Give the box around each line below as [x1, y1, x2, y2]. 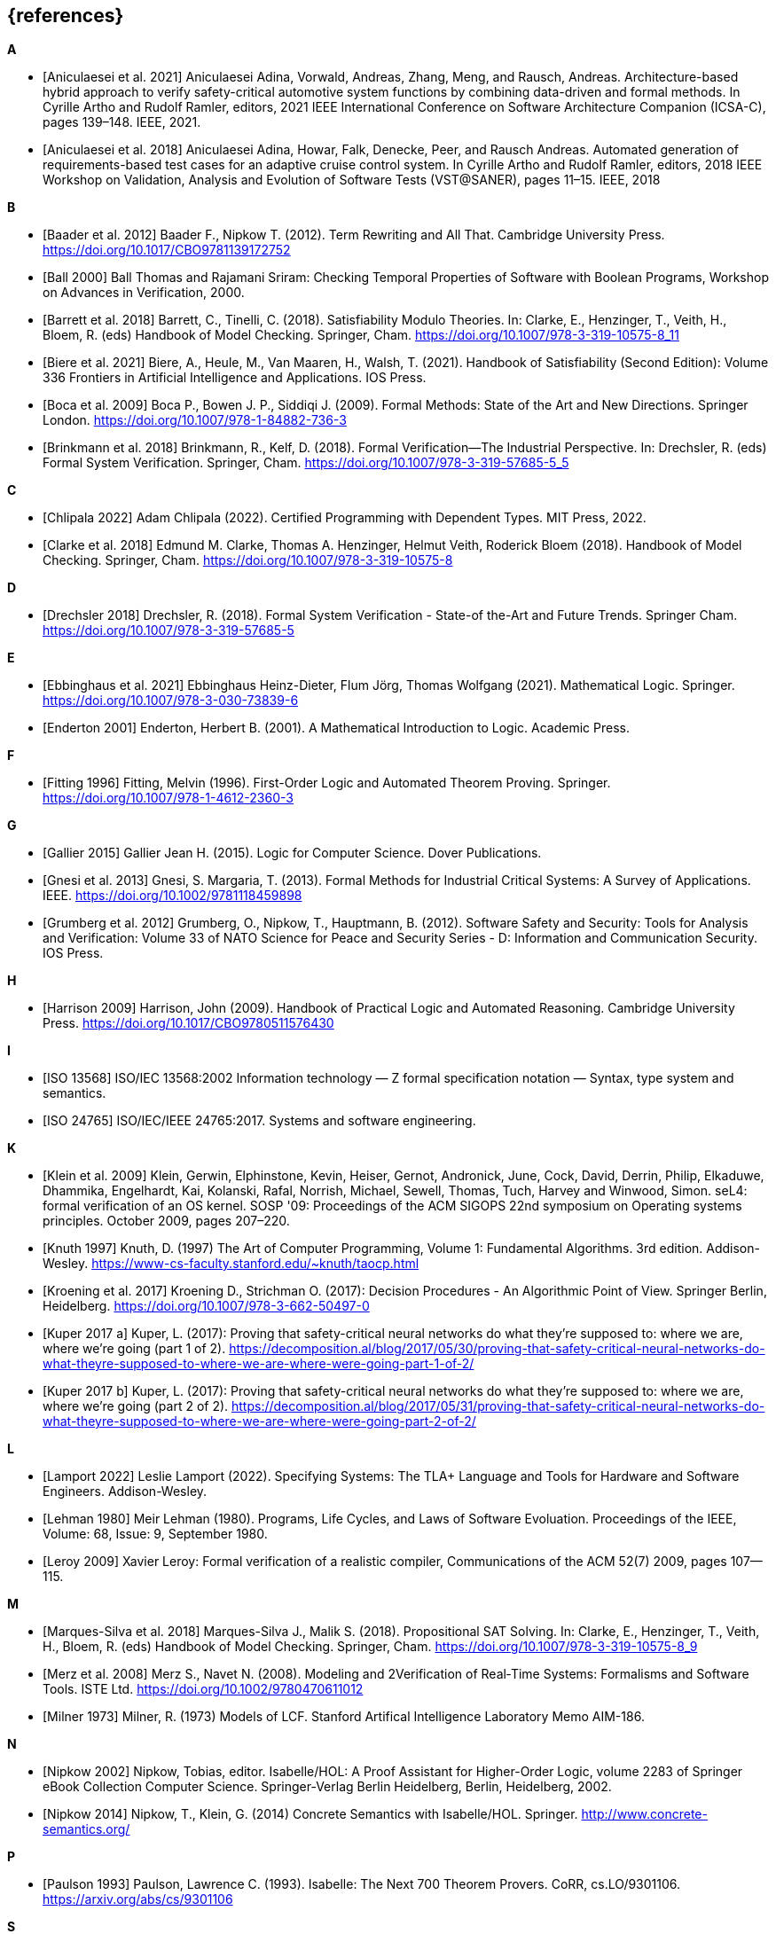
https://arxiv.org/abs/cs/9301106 [43, 1891, 233, 1907]
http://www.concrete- [581, 1806, 708, 1822]
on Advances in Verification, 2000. [43, 285, 245, 301]
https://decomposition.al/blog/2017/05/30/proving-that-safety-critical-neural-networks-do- [229, 1341, 765, 1357]
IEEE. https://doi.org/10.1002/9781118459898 [43, 888, 302, 904]
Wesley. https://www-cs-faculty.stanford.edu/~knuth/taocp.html [43, 1256, 419, 1272]
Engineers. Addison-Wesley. [43, 1484, 208, 1499]
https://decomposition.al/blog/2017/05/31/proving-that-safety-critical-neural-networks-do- [231, 1398, 765, 1414]
